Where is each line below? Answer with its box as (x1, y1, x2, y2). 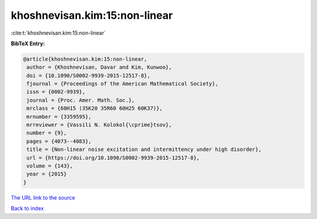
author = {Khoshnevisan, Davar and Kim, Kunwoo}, (26, 64, 173, 70)
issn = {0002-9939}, (26, 89, 86, 95)
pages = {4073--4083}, (26, 138, 92, 144)
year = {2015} (26, 171, 67, 177)
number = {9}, (26, 130, 67, 136)
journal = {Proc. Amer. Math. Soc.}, (26, 97, 135, 103)
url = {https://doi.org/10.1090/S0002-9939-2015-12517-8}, (26, 154, 200, 161)
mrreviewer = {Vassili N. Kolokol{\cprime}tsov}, (26, 122, 173, 129)
